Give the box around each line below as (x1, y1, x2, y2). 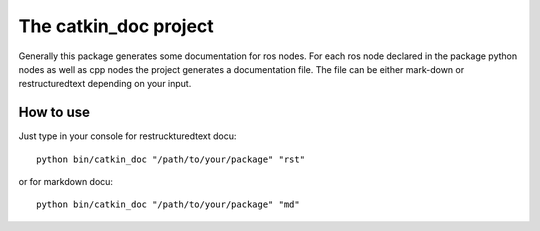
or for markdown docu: (18, 176, 114, 188)
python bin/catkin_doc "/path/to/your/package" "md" (36, 199, 300, 210)
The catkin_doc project (18, 15, 214, 37)
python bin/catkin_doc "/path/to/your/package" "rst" (36, 153, 305, 165)
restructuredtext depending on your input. (18, 78, 192, 90)
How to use (18, 104, 90, 121)
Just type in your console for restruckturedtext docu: (18, 130, 237, 142)
